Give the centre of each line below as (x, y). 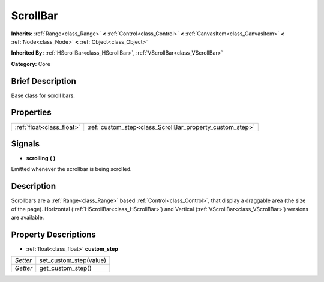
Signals (25, 144)
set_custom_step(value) (73, 260)
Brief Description (43, 81)
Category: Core (31, 64)
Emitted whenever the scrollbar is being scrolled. (71, 169)
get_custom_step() (65, 268)
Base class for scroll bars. (43, 95)
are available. (28, 217)
